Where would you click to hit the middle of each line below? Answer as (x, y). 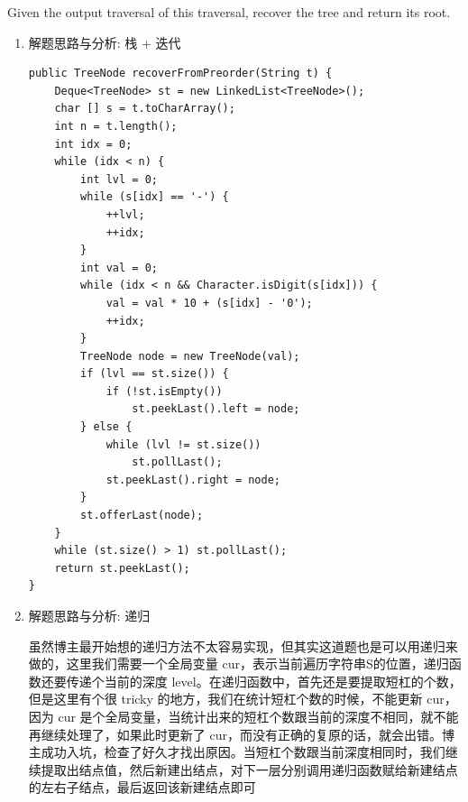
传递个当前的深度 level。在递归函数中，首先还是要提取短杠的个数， (264, 681)
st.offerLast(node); (142, 516)
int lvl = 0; (119, 179)
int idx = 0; (93, 144)
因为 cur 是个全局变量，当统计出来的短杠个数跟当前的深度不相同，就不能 (243, 716)
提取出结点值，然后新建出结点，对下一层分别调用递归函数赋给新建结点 (249, 769)
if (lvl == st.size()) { (155, 374)
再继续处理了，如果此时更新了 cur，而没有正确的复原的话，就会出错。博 (241, 734)
